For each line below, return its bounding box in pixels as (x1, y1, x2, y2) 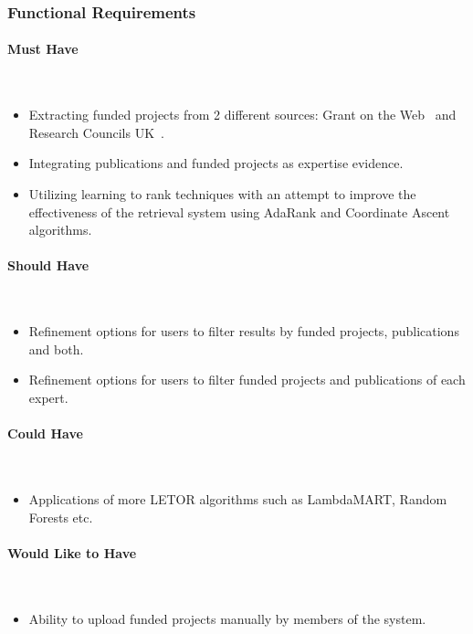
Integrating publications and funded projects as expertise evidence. (28, 153, 404, 173)
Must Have (7, 39, 79, 58)
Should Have (7, 256, 89, 275)
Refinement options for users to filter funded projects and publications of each (28, 370, 466, 389)
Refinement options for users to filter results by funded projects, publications (28, 322, 459, 341)
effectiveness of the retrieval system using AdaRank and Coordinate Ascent (28, 202, 450, 221)
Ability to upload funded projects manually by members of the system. (28, 608, 426, 628)
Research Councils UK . (28, 122, 164, 142)
